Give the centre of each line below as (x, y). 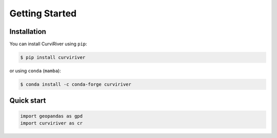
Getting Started (43, 13)
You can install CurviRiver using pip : (48, 44)
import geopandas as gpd (52, 116)
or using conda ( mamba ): (35, 71)
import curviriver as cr (52, 123)
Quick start (28, 101)
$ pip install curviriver (53, 57)
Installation (28, 32)
